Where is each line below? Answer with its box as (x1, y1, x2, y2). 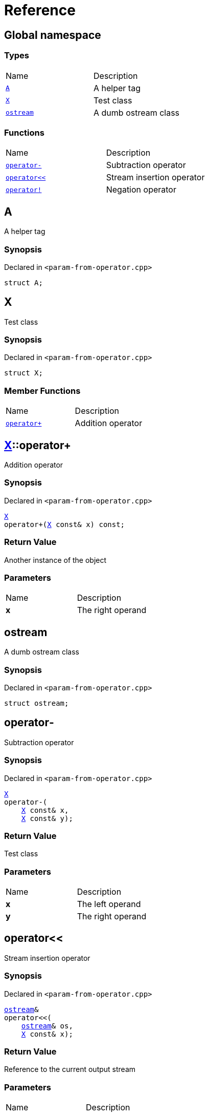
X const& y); (21, 814, 73, 823)
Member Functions (4, 385, 81, 396)
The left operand (77, 899, 141, 910)
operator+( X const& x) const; (4, 520, 125, 529)
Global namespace (4, 28, 101, 41)
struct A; (4, 278, 43, 287)
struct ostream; (4, 699, 69, 707)
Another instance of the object (4, 555, 107, 564)
